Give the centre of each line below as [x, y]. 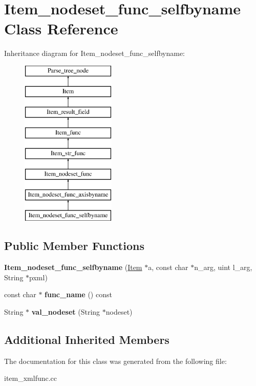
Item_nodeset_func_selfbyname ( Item [73, 267]
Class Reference [61, 28]
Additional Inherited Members [87, 339]
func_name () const [78, 294]
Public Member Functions [74, 246]
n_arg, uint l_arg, [223, 267]
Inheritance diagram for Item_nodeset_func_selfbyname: [95, 53]
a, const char [168, 267]
